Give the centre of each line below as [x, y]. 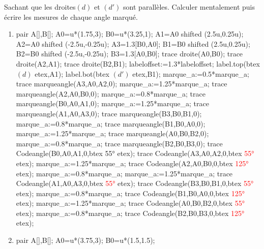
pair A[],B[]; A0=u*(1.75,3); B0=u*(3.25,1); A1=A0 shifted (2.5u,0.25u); [130, 34]
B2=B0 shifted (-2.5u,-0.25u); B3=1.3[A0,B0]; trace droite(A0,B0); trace [129, 54]
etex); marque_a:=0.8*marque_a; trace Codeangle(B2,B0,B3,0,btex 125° [130, 213]
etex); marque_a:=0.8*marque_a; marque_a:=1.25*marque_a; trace [124, 173]
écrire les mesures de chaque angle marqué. [71, 17]
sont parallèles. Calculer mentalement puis [189, 7]
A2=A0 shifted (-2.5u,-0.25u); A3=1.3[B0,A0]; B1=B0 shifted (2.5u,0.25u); [133, 43]
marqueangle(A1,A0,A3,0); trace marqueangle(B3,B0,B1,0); [109, 113]
